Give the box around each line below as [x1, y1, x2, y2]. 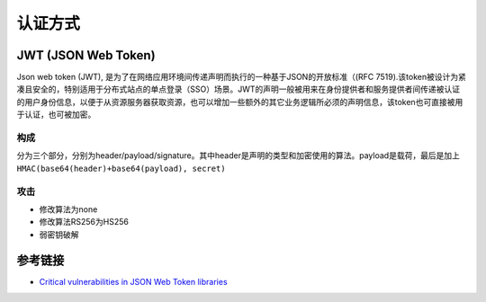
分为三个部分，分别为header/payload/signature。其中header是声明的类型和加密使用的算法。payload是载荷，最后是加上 [16, 150, 461, 161]
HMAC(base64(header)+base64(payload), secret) [16, 163, 226, 173]
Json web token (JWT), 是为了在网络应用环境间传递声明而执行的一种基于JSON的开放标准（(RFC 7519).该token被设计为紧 [16, 72, 467, 83]
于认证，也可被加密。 [16, 109, 96, 120]
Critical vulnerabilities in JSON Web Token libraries [39, 276, 229, 287]
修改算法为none [39, 203, 98, 215]
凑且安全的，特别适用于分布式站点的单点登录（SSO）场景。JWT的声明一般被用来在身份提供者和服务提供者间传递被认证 [16, 84, 461, 94]
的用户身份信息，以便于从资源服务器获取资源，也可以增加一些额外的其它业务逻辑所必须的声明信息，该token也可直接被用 [16, 96, 463, 107]
